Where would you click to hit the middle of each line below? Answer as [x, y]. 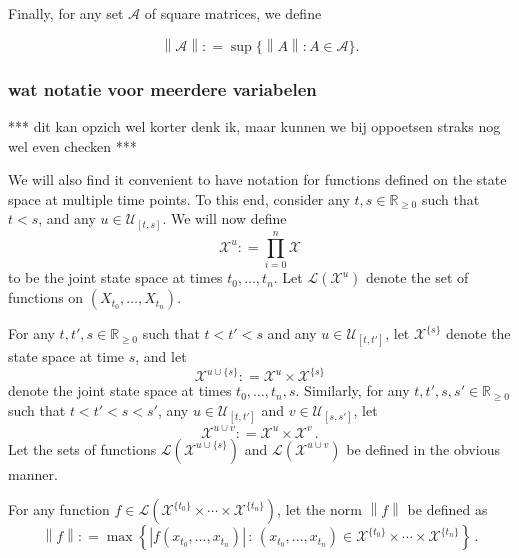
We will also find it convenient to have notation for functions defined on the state [257, 179]
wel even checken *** [72, 145]
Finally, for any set [66, 13]
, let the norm [319, 509]
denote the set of [417, 277]
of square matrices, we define [233, 13]
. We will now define [224, 218]
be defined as [447, 509]
